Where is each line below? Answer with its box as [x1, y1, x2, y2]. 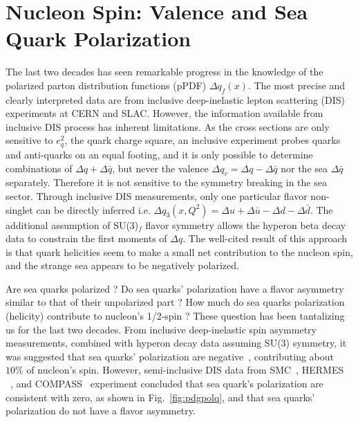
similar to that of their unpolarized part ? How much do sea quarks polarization [6, 295, 345, 309]
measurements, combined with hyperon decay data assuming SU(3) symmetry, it [6, 336, 347, 350]
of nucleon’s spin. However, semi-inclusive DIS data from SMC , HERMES [26, 363, 344, 377]
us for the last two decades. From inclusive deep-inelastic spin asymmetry [6, 322, 317, 336]
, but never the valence [112, 160, 209, 175]
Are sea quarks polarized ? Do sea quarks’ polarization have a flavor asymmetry [6, 281, 344, 295]
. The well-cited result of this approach [182, 231, 348, 246]
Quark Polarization [6, 24, 191, 53]
